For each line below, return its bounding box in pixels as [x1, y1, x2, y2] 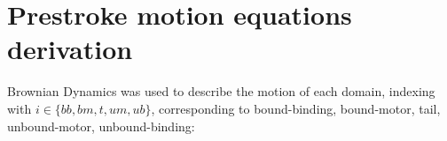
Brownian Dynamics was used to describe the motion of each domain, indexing [7, 82, 435, 100]
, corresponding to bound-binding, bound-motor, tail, [151, 99, 441, 117]
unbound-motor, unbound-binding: [7, 116, 195, 135]
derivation [7, 31, 133, 67]
